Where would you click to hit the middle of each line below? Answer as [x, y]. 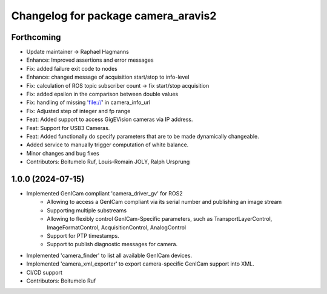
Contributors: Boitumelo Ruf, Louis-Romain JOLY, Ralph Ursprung [108, 162]
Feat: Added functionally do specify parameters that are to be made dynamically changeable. [143, 136]
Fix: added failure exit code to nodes [72, 68]
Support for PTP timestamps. [83, 236]
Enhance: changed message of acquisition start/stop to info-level [108, 77]
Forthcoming [36, 37]
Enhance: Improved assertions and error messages [90, 60]
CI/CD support [45, 272]
